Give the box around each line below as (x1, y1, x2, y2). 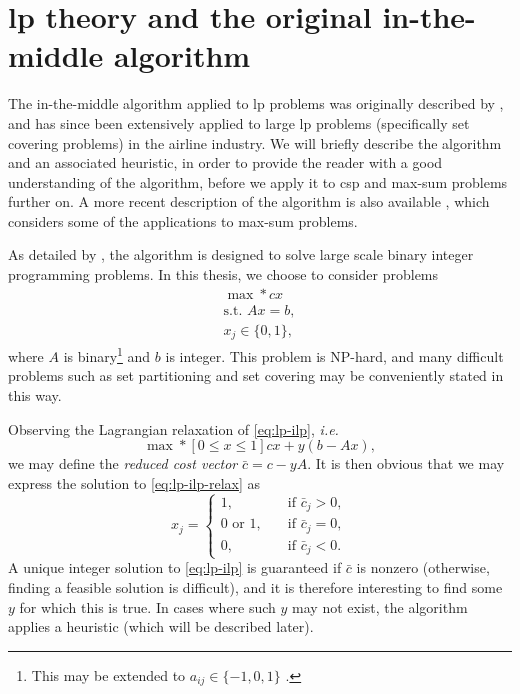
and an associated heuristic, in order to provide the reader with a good (8, 152, 443, 173)
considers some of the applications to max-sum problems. (8, 210, 358, 231)
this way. (8, 385, 62, 406)
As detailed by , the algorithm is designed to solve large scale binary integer (8, 244, 474, 265)
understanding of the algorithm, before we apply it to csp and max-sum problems (8, 171, 508, 192)
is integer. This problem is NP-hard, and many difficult (165, 345, 504, 366)
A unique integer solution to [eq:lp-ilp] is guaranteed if (8, 557, 342, 578)
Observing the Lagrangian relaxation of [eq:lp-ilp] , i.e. (8, 418, 339, 439)
